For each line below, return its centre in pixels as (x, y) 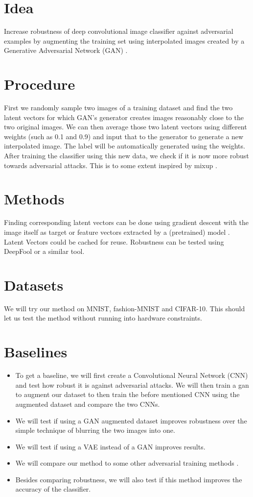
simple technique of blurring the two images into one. (95, 430)
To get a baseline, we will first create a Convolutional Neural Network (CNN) (132, 375)
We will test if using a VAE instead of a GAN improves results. (110, 446)
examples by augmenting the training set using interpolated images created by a (124, 40)
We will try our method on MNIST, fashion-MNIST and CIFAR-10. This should (125, 308)
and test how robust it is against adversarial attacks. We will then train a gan (132, 385)
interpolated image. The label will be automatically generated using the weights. (125, 146)
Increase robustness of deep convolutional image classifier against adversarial (119, 31)
